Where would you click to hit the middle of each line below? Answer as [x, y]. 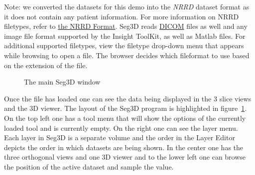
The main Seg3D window [62, 82]
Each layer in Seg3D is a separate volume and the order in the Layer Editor [120, 137]
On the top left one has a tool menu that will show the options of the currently [125, 118]
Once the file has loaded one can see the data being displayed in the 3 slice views [128, 98]
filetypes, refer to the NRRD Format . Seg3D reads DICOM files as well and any [126, 26]
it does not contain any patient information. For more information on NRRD [122, 16]
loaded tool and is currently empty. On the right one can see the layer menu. [121, 128]
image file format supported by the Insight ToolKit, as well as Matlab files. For [125, 36]
